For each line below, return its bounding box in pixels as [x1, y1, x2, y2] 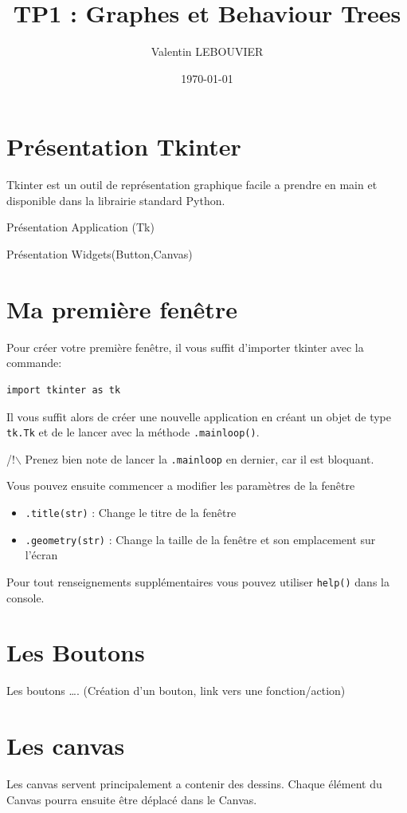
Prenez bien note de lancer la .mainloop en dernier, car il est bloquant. [25, 450, 374, 467]
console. [6, 589, 45, 606]
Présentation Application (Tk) [6, 219, 155, 235]
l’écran [25, 547, 58, 563]
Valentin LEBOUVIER [151, 43, 264, 60]
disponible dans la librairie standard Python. [6, 191, 225, 208]
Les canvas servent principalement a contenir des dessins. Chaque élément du [6, 776, 382, 792]
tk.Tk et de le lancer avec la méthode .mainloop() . [6, 424, 260, 440]
